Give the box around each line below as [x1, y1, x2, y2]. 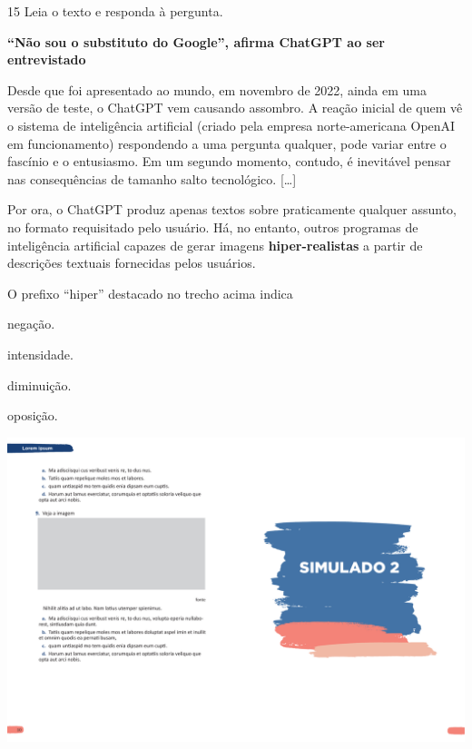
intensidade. [7, 344, 74, 363]
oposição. [7, 406, 58, 425]
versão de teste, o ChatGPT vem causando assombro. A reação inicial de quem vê [7, 98, 463, 117]
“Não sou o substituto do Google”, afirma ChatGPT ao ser [7, 32, 385, 51]
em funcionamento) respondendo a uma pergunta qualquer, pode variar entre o [7, 133, 447, 153]
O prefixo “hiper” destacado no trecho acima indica [7, 283, 293, 302]
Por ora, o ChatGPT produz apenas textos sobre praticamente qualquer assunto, [7, 200, 457, 219]
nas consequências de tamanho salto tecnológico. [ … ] [7, 169, 297, 188]
